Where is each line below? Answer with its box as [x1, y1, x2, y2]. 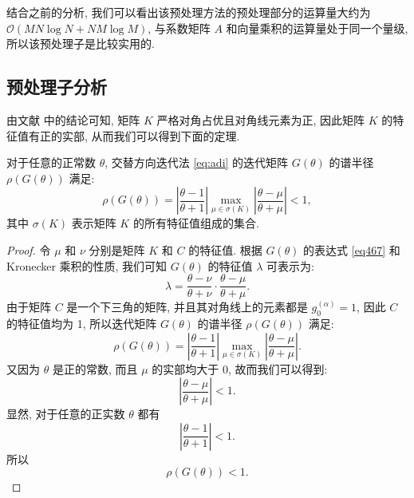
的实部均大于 [152, 360, 219, 377]
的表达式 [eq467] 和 [303, 241, 400, 258]
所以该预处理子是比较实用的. [6, 35, 155, 52]
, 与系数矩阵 [148, 19, 211, 36]
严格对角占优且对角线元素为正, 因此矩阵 [156, 111, 365, 128]
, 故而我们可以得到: [227, 360, 328, 377]
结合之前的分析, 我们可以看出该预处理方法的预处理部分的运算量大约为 [6, 4, 371, 20]
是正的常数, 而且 [52, 360, 138, 377]
